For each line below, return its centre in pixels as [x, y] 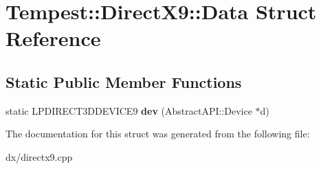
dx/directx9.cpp [39, 156]
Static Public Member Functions [124, 81]
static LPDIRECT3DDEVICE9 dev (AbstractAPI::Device [129, 110]
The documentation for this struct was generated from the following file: [158, 134]
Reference [53, 38]
